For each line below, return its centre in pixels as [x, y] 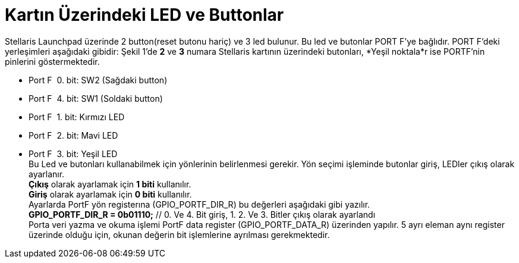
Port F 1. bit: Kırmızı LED [77, 117]
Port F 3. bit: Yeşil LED [73, 154]
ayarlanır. [47, 174]
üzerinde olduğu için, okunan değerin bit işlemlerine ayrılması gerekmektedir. [179, 234]
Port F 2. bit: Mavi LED [73, 135]
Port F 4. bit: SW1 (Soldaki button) [96, 98]
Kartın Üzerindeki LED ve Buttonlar [144, 15]
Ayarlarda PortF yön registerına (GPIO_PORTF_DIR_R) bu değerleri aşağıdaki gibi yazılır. [199, 204]
